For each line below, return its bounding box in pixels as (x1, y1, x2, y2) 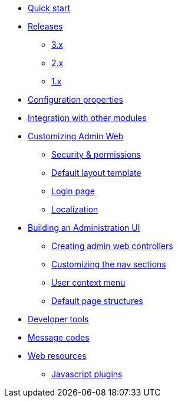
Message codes (28, 332, 90, 342)
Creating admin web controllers (51, 241, 173, 251)
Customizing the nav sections (51, 259, 166, 269)
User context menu (51, 277, 126, 287)
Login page (51, 186, 95, 196)
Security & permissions (51, 149, 141, 159)
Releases (28, 21, 63, 31)
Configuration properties (28, 94, 123, 104)
